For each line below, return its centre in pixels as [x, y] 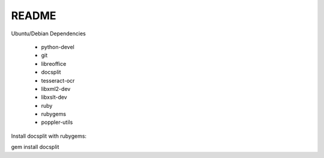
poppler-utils [57, 122]
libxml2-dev [56, 89]
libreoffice [54, 63]
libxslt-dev [54, 97]
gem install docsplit [35, 147]
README [34, 16]
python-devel [58, 47]
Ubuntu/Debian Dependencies [49, 34]
